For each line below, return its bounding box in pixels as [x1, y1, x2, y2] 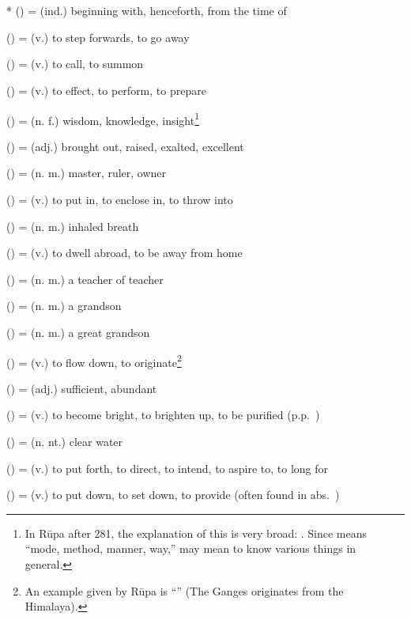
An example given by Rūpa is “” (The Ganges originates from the [25, 582, 344, 599]
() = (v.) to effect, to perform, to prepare [6, 81, 206, 98]
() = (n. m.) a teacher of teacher [6, 270, 164, 287]
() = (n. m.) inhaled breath [6, 217, 139, 234]
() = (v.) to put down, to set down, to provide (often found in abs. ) [6, 486, 340, 503]
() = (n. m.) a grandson [6, 297, 122, 314]
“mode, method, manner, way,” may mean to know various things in [25, 540, 356, 557]
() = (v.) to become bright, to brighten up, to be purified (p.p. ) [6, 406, 320, 423]
